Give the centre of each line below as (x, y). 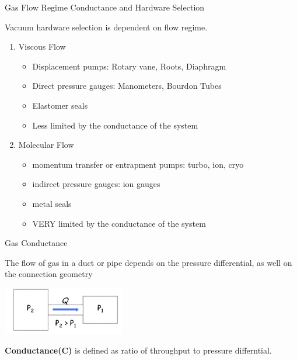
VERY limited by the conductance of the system (119, 223)
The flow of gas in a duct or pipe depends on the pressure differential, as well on (148, 262)
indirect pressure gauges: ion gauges (96, 184)
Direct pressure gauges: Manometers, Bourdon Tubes (127, 86)
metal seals (52, 203)
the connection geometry (49, 274)
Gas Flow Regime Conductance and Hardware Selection (105, 7)
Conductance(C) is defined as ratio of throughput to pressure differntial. (138, 350)
